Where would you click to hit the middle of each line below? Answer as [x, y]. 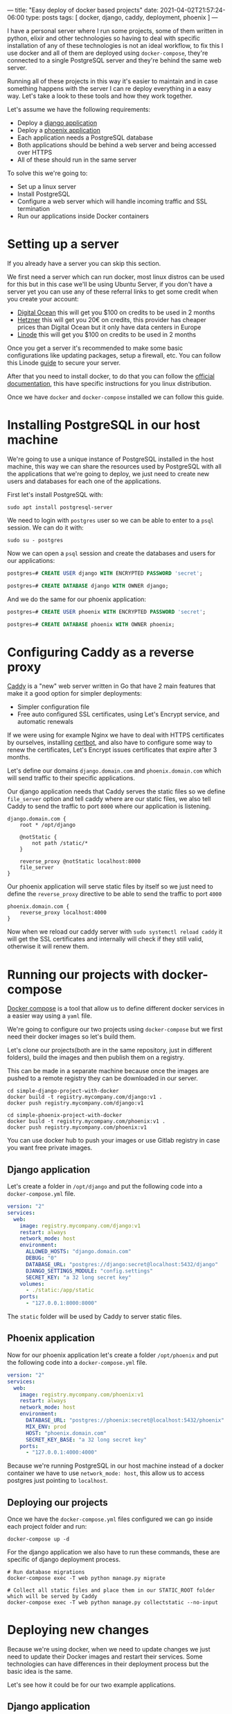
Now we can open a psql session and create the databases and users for [111, 553]
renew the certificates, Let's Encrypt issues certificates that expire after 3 [112, 750]
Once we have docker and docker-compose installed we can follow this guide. [116, 397]
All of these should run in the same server [77, 160]
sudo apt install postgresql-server [60, 507]
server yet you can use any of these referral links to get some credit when [113, 292]
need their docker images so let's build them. [72, 1036]
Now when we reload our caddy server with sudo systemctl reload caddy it [115, 932]
